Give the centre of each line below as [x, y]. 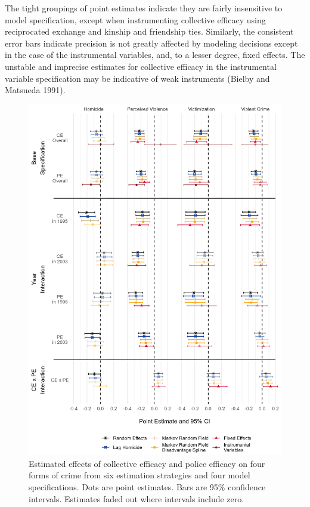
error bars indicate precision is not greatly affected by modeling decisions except [151, 43]
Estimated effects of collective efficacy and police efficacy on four [147, 463]
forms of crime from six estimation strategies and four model [139, 475]
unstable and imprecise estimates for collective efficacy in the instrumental [141, 66]
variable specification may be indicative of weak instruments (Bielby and [137, 78]
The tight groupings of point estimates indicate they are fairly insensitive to [144, 8]
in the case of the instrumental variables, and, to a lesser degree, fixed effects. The [155, 55]
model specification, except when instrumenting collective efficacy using [135, 19]
